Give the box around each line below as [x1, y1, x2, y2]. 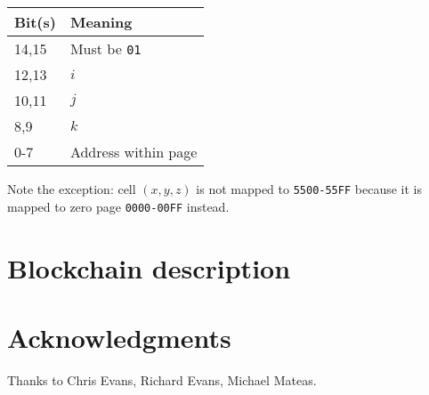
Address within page [69, 141, 198, 162]
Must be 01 [69, 38, 142, 59]
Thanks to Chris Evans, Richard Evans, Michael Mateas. [7, 370, 317, 389]
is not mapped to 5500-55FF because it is [196, 180, 422, 197]
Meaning [69, 12, 133, 32]
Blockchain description [7, 249, 291, 286]
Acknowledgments [7, 318, 231, 355]
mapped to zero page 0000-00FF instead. [7, 197, 230, 215]
